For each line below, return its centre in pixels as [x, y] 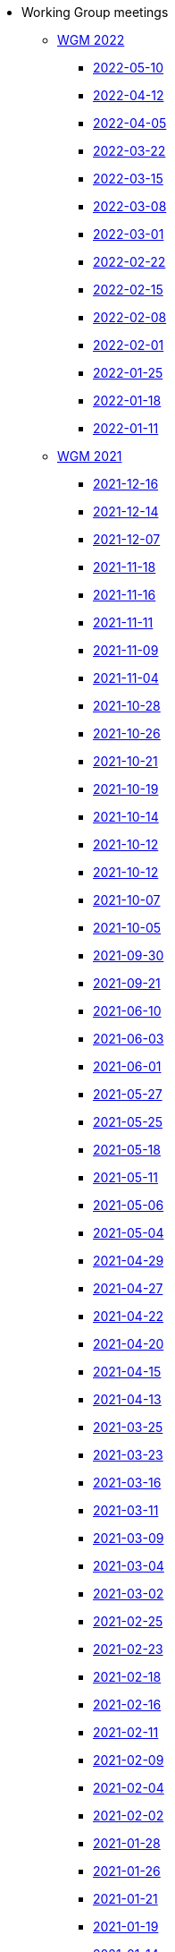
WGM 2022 [91, 40]
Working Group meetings [95, 12]
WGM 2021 [90, 456]
